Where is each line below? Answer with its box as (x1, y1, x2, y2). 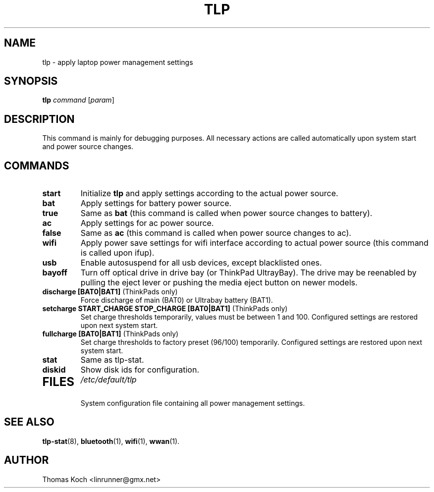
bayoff (42, 268, 67, 278)
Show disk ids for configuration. (80, 365, 200, 375)
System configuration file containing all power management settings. (80, 399, 305, 408)
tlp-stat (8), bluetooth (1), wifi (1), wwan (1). (42, 437, 180, 445)
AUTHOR (4, 454, 49, 467)
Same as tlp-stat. (80, 355, 144, 365)
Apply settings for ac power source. (80, 218, 214, 228)
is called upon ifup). (80, 248, 155, 258)
